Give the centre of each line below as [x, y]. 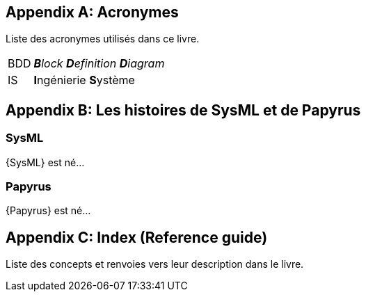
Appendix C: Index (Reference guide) [137, 237]
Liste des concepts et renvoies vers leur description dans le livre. [155, 264]
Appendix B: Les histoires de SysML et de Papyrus [183, 110]
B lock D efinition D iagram [99, 64]
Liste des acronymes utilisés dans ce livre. [103, 39]
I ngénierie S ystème [84, 80]
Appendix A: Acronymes [92, 12]
